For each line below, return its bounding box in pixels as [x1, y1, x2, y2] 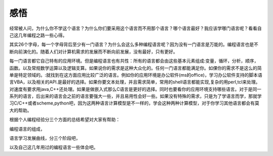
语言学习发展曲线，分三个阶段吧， [9, 135, 80, 141]
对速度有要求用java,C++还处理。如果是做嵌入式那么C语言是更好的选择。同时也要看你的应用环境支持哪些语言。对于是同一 [9, 86, 262, 92]
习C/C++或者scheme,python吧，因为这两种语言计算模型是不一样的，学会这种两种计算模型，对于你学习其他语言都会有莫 [9, 100, 260, 106]
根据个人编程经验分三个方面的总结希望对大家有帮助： [9, 117, 120, 123]
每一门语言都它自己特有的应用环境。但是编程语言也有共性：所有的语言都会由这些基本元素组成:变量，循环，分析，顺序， [9, 58, 259, 64]
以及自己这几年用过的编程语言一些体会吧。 [9, 144, 98, 150]
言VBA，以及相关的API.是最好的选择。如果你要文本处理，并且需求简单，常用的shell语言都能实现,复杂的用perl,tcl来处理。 [9, 79, 260, 85]
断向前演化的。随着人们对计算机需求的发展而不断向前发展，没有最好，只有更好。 [9, 48, 178, 55]
